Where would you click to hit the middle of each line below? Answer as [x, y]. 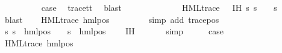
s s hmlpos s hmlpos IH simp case [114, 31]
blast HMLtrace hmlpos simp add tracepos [112, 19]
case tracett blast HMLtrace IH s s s [159, 7]
